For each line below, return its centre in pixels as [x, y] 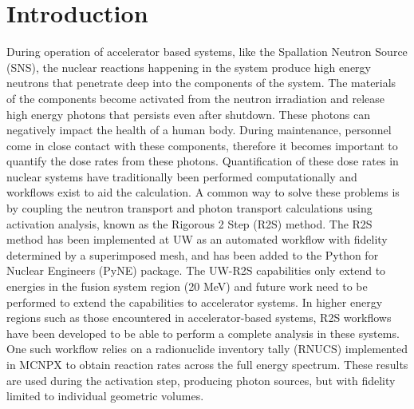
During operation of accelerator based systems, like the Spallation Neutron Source [207, 52]
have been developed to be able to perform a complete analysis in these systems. [203, 333]
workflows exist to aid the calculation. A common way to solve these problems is [203, 192]
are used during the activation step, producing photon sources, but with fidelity [201, 380]
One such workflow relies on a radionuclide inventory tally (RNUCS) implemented [207, 349]
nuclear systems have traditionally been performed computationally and [182, 176]
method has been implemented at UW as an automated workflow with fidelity [197, 239]
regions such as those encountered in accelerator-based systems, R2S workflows [199, 318]
